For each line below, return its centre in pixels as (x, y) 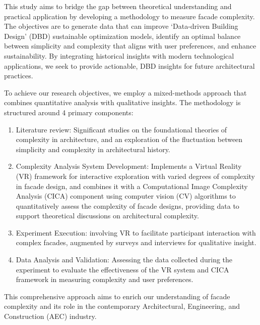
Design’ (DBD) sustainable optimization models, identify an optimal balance (122, 36)
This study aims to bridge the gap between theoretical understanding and (118, 6)
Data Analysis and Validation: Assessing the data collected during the (124, 260)
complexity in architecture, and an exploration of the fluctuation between (129, 139)
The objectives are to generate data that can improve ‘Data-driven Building (121, 26)
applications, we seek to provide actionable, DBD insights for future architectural (129, 65)
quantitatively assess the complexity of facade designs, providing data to (127, 205)
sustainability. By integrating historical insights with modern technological (119, 55)
